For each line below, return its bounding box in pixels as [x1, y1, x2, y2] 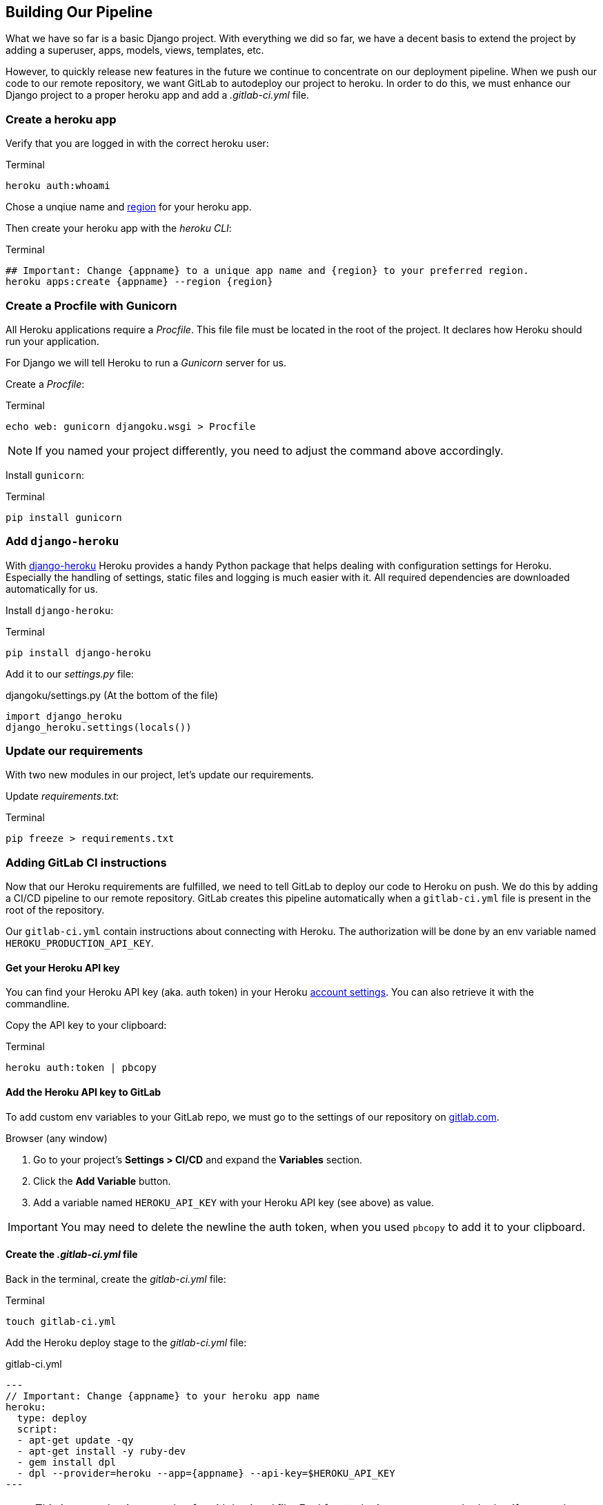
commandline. [6, 998, 70, 1010]
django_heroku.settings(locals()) [6, 721, 192, 733]
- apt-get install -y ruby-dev [17, 1445, 186, 1457]
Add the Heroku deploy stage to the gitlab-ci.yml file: [6, 1336, 247, 1348]
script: [17, 1423, 58, 1435]
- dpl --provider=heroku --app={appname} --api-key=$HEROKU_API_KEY [17, 1467, 395, 1479]
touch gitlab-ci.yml [6, 1315, 117, 1327]
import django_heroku [6, 710, 122, 722]
